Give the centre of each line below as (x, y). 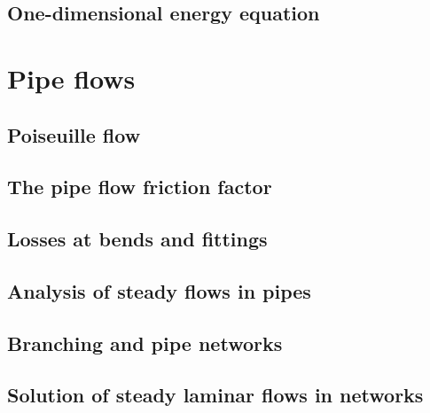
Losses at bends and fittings (137, 239)
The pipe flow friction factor (140, 187)
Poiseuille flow (74, 134)
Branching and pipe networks (145, 343)
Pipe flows (71, 78)
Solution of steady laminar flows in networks (215, 395)
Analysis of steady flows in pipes (159, 290)
